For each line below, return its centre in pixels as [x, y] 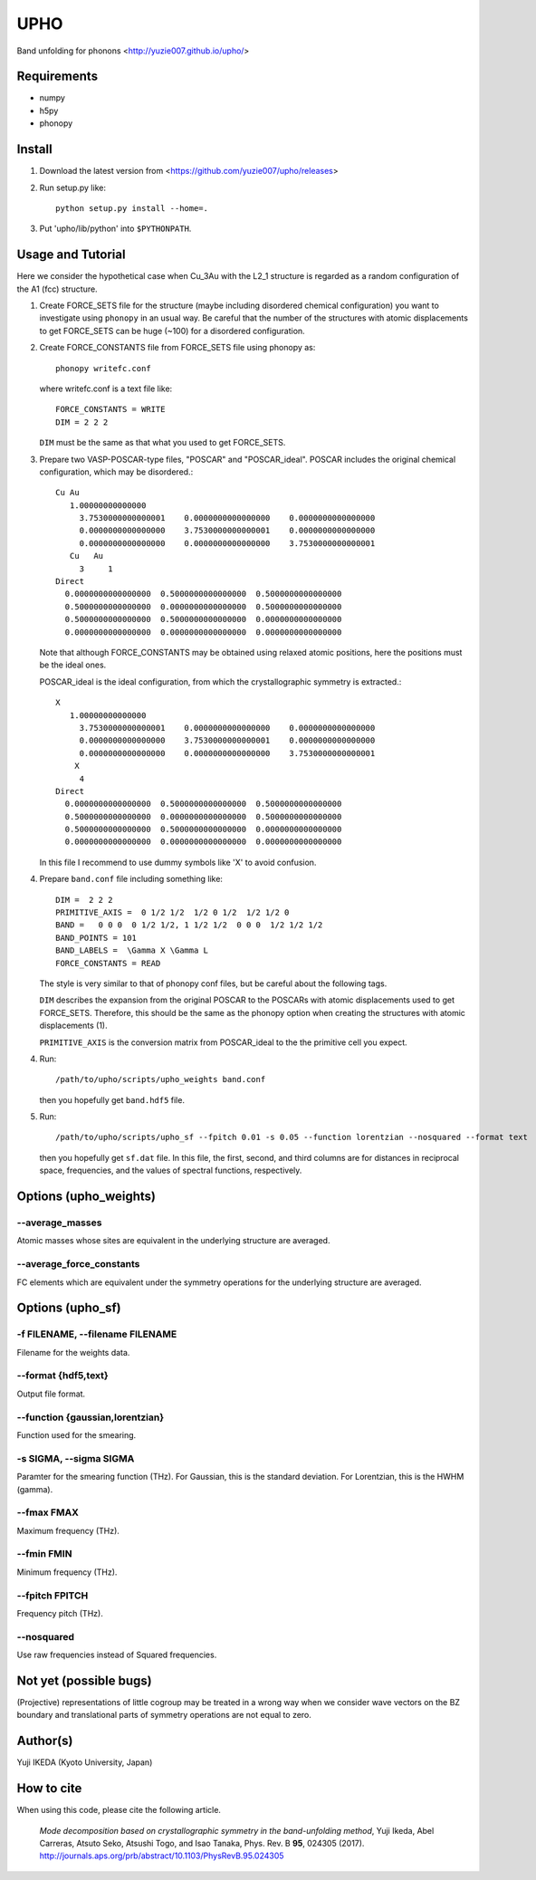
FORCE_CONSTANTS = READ [108, 963]
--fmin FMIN [44, 1554]
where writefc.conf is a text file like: [106, 388]
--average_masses [59, 1223]
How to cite [49, 1789]
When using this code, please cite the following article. [119, 1810]
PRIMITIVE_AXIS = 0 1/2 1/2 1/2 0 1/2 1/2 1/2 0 [172, 913]
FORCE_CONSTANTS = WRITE [110, 409]
